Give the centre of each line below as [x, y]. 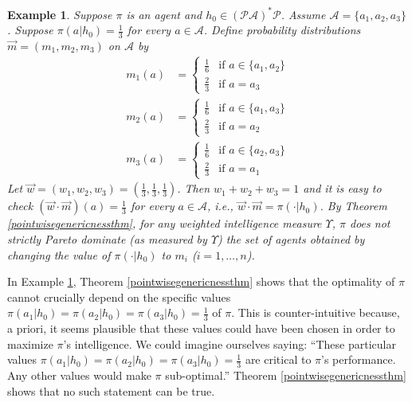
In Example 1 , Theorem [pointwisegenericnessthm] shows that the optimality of [201, 281]
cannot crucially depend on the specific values [119, 297]
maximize [30, 343]
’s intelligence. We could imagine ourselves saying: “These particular [230, 343]
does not [370, 223]
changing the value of [59, 254]
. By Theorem [353, 206]
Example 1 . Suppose [60, 14]
